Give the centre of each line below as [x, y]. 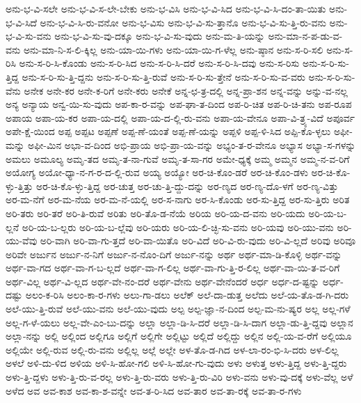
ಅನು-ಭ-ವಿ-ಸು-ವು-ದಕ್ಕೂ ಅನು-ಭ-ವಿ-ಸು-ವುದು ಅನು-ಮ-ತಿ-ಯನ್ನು [160, 36]
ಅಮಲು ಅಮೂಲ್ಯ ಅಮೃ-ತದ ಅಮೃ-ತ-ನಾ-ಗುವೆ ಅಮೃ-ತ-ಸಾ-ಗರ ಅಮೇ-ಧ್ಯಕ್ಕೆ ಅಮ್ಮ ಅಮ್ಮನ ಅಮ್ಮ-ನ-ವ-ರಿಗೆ [178, 158]
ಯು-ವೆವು [22, 240]
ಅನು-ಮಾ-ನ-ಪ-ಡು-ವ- [305, 36]
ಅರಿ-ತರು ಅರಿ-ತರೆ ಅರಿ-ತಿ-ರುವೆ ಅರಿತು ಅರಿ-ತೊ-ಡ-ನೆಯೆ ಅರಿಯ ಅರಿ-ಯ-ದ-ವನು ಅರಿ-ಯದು [155, 213]
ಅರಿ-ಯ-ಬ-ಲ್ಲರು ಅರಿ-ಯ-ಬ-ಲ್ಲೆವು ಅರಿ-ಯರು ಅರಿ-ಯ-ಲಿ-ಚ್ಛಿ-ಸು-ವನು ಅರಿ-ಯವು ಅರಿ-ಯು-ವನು [178, 227]
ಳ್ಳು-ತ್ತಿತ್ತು [19, 185]
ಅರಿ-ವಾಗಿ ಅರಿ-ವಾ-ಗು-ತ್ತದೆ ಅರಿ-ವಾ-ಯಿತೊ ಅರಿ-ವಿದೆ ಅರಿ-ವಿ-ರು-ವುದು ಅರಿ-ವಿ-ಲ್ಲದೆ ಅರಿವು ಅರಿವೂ [198, 240]
